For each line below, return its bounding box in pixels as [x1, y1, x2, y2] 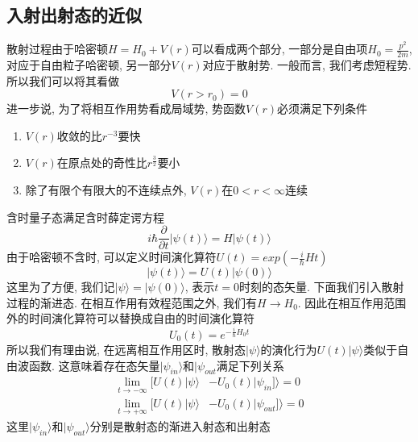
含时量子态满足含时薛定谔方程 [6, 208, 164, 225]
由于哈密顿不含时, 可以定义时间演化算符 [6, 248, 217, 265]
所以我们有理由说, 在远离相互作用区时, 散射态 [6, 340, 246, 357]
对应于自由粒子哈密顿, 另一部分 [6, 56, 172, 73]
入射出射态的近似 [6, 2, 142, 27]
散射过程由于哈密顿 [6, 40, 108, 57]
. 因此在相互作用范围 [297, 294, 407, 311]
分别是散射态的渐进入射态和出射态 [89, 417, 271, 434]
